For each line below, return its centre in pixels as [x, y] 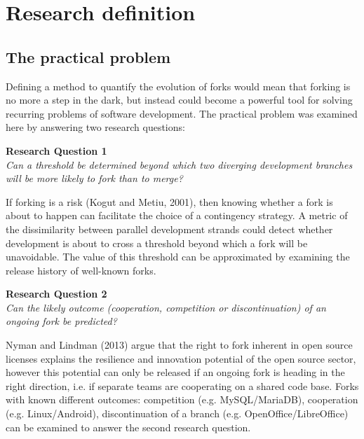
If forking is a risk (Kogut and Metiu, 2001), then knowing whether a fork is [169, 201]
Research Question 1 [56, 150]
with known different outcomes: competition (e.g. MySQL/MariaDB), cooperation [182, 399]
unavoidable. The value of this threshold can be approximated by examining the [178, 257]
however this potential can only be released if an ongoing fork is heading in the [175, 372]
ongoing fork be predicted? [61, 321]
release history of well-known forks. [81, 270]
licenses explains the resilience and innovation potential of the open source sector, [181, 358]
